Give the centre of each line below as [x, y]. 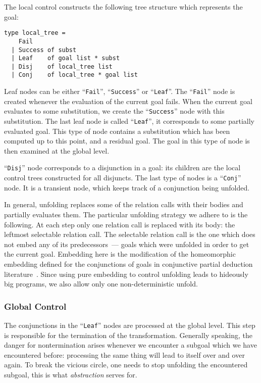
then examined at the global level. [57, 150]
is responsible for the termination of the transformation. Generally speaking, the [128, 335]
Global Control [35, 306]
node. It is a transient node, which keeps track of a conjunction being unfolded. [127, 187]
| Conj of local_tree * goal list [74, 75]
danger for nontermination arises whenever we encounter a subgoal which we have [130, 345]
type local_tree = [35, 33]
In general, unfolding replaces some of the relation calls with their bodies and [124, 204]
